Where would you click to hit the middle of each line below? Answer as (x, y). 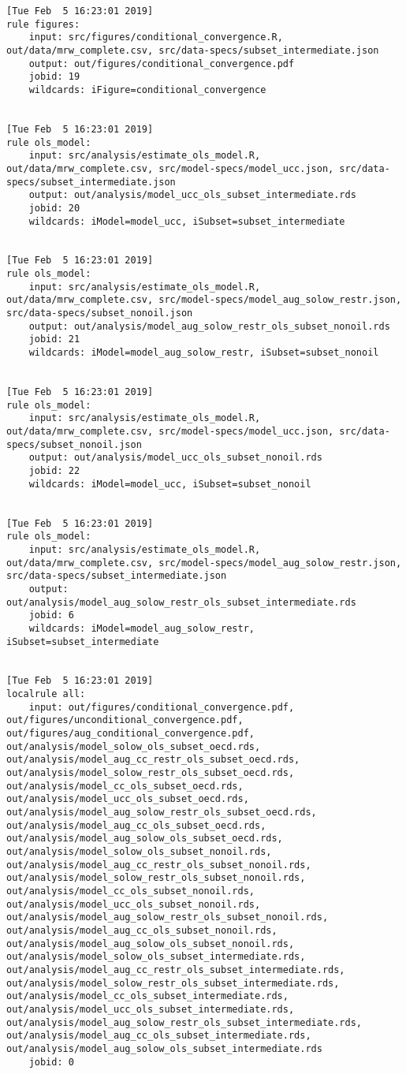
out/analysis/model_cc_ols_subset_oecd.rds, (125, 786)
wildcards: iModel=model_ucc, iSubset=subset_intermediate (187, 221)
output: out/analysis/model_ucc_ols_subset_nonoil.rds (175, 458)
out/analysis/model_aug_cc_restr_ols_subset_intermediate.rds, (176, 970)
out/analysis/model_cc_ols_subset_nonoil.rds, (130, 891)
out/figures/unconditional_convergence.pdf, (125, 720)
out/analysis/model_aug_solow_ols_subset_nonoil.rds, (151, 943)
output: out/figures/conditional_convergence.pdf (162, 63)
